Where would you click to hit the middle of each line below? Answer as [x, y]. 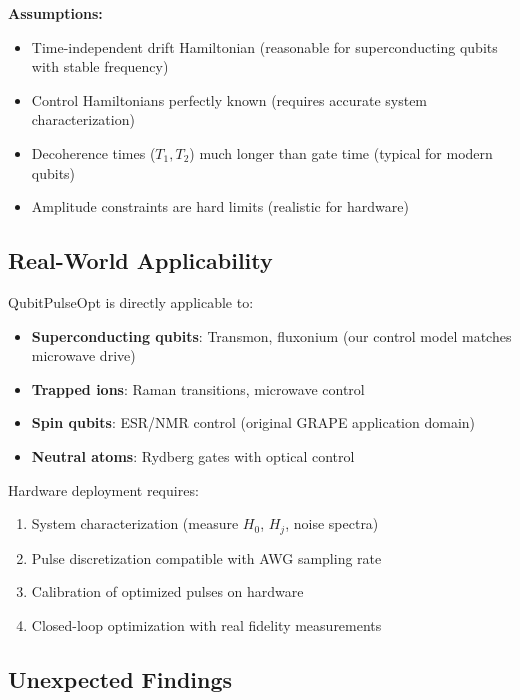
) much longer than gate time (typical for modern [341, 152]
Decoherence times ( [93, 152]
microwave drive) [83, 355]
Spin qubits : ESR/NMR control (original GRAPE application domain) [253, 422]
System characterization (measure [135, 523]
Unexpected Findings [120, 678]
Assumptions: [55, 13]
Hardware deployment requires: [103, 489]
